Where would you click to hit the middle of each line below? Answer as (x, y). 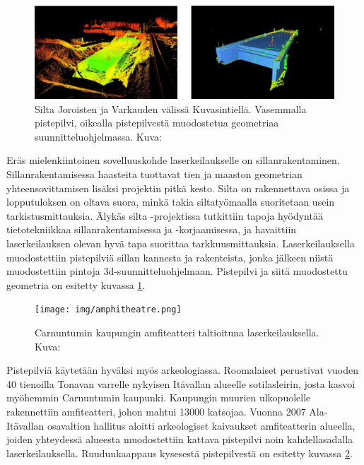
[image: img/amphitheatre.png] (108, 310)
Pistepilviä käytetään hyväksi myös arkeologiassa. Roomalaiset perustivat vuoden (183, 370)
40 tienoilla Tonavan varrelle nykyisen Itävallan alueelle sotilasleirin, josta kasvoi (181, 383)
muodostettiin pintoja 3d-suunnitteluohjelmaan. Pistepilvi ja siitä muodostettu (177, 271)
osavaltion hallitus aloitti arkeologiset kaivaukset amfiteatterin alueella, (201, 425)
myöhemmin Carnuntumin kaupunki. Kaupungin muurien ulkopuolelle (159, 398)
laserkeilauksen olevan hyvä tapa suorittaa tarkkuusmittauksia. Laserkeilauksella (181, 243)
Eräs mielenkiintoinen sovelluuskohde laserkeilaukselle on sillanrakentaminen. (173, 160)
